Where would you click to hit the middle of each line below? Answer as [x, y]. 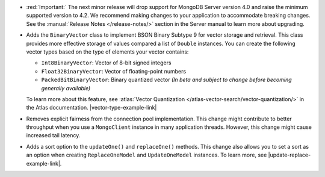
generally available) [66, 88]
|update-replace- [289, 155]
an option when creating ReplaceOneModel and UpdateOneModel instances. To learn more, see [147, 155]
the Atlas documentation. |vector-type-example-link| [91, 108]
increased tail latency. [53, 135]
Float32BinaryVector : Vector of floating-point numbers [114, 71]
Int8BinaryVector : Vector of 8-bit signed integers [106, 63]
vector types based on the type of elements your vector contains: [107, 52]
